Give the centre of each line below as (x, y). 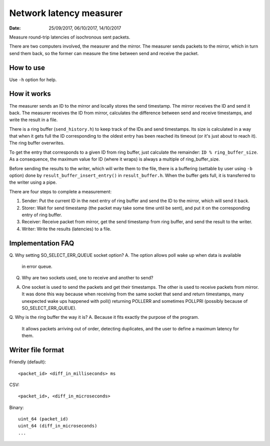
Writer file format (37, 350)
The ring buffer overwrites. (37, 143)
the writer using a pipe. (33, 182)
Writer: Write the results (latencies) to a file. (66, 229)
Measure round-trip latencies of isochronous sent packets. (70, 37)
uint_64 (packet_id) (43, 419)
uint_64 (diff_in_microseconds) (58, 426)
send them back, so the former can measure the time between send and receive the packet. (104, 53)
